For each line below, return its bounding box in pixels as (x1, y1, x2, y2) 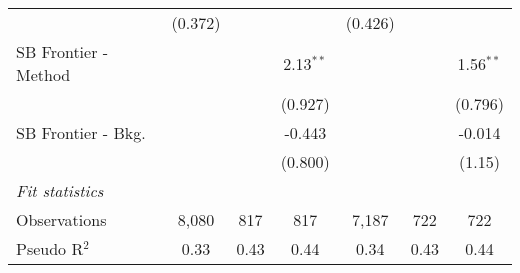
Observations (16, 208, 107, 231)
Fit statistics (16, 179, 104, 202)
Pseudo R (16, 237, 84, 260)
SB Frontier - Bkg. (16, 121, 146, 144)
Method (16, 63, 71, 86)
